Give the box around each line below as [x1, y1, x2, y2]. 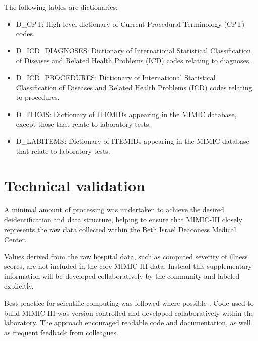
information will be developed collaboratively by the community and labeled [4, 270, 240, 281]
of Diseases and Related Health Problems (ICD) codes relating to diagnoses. [16, 55, 251, 66]
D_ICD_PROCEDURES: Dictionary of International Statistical [16, 72, 216, 82]
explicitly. [4, 280, 34, 291]
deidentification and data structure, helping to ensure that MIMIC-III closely [4, 214, 242, 224]
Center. [4, 234, 27, 245]
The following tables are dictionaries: [4, 2, 118, 12]
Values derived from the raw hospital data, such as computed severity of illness [4, 251, 248, 261]
